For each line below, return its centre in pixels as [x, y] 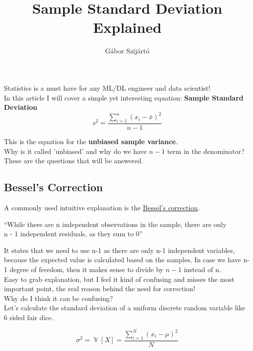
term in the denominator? [206, 151]
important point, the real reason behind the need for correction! [100, 288]
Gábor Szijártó [127, 51]
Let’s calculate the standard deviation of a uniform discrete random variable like [125, 308]
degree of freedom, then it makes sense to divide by [86, 269]
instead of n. [202, 269]
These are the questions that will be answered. [74, 161]
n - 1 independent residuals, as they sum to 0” [73, 234]
